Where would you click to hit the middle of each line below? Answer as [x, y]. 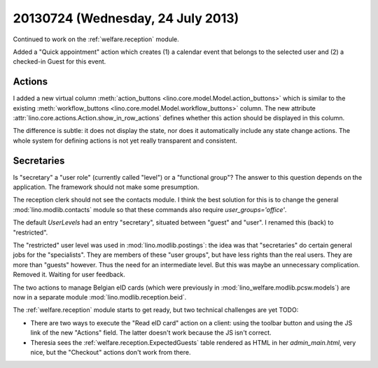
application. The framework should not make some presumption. [106, 187]
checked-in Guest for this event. [59, 62]
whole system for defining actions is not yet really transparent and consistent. [125, 141]
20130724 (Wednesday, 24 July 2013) [126, 18]
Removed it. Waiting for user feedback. [69, 275]
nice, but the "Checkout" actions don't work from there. [111, 352]
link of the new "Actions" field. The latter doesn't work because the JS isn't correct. [151, 333]
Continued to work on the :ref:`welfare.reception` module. [96, 39]
